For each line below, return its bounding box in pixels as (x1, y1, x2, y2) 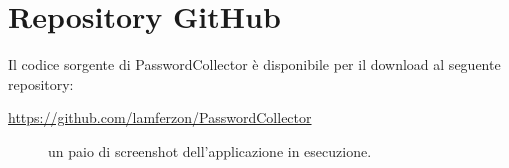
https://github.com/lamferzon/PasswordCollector (8, 107, 312, 128)
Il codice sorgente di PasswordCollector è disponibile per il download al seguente (8, 54, 501, 75)
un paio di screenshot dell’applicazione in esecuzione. (48, 140, 372, 161)
